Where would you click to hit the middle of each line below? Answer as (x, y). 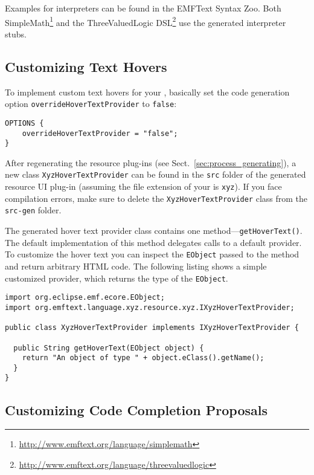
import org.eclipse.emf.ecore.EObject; (85, 298)
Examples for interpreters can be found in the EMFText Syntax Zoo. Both (143, 8)
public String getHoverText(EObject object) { (109, 348)
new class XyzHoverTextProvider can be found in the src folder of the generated (155, 174)
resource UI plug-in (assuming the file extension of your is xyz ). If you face (143, 186)
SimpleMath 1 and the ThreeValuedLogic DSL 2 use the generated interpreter (146, 21)
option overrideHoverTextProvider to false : (91, 104)
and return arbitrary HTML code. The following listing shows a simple (136, 266)
